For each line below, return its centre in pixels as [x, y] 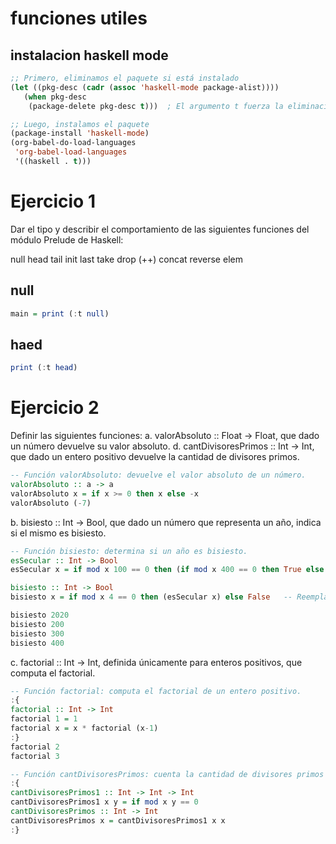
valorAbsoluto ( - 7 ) [51, 503]
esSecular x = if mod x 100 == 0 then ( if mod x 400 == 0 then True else [167, 570]
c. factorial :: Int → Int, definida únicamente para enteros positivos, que [156, 662]
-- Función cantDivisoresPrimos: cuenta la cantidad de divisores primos [167, 774]
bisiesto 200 [37, 624]
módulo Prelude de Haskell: [67, 239]
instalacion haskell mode [89, 55]
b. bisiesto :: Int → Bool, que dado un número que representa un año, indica [166, 522]
